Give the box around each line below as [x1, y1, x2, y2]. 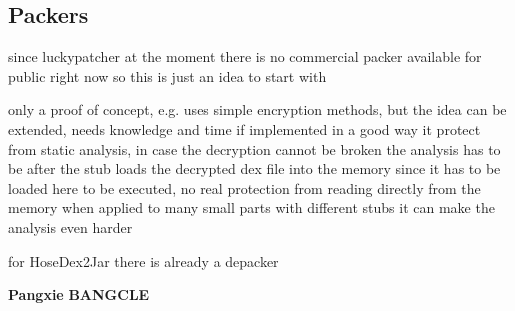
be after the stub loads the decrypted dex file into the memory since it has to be [8, 158, 501, 179]
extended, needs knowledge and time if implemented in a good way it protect [8, 118, 481, 139]
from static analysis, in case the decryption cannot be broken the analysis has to [8, 138, 501, 159]
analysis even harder [8, 216, 133, 237]
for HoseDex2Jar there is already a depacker [8, 250, 279, 271]
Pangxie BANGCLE [8, 284, 150, 305]
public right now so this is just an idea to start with [8, 65, 327, 86]
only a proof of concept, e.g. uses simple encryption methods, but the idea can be [8, 99, 507, 120]
